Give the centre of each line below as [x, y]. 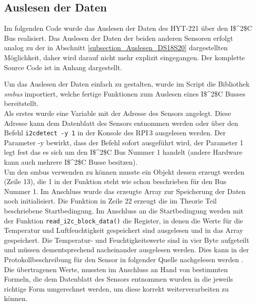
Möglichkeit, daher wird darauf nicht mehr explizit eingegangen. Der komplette [125, 57]
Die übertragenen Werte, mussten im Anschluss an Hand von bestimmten [116, 269]
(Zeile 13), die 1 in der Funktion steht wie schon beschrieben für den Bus [115, 181]
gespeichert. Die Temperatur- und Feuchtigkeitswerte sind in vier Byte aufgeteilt [127, 240]
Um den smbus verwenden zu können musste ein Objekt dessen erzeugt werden [124, 171]
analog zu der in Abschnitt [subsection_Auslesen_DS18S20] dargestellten [116, 48]
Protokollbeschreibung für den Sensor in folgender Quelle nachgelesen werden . [124, 259]
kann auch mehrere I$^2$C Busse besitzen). [71, 161]
